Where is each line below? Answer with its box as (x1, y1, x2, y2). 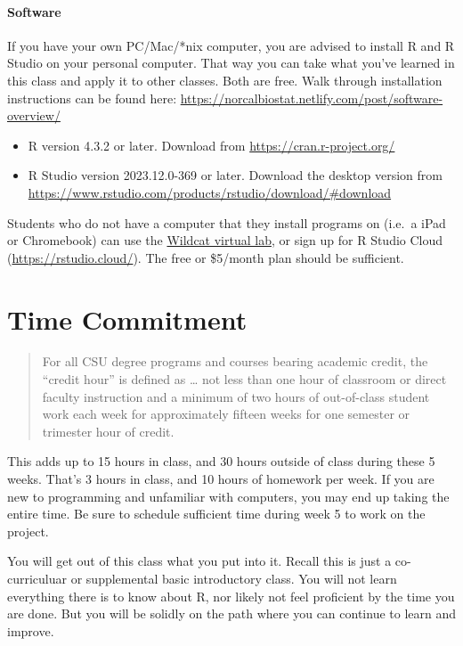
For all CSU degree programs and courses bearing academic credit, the (42, 352, 428, 371)
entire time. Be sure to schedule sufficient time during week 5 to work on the (7, 504, 426, 523)
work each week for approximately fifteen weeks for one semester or (42, 405, 410, 423)
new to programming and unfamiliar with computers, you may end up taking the (7, 487, 450, 505)
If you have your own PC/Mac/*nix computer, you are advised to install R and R (7, 36, 455, 54)
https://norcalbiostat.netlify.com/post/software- (180, 88, 443, 107)
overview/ (7, 106, 61, 125)
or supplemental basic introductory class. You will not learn (70, 568, 397, 587)
